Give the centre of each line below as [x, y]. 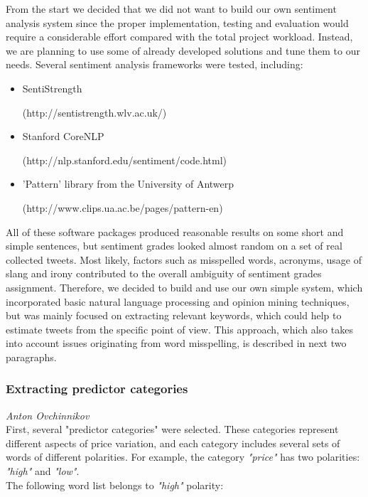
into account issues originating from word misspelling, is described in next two [176, 343]
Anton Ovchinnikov [48, 415]
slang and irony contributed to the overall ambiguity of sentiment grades [164, 273]
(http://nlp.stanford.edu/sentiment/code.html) [125, 160]
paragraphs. [31, 357]
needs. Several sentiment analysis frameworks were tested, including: [155, 64]
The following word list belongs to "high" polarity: [115, 485]
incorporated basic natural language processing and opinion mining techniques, [178, 301]
